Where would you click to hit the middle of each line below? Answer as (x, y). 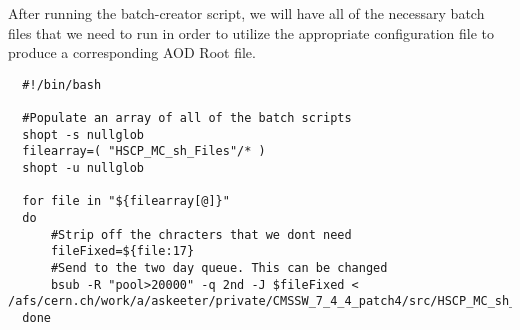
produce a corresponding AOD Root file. (132, 52)
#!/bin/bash (62, 84)
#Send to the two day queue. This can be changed (219, 268)
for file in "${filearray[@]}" (126, 201)
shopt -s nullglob (83, 134)
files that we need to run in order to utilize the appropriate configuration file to (251, 32)
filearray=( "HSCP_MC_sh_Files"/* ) (144, 151)
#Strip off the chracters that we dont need (201, 234)
